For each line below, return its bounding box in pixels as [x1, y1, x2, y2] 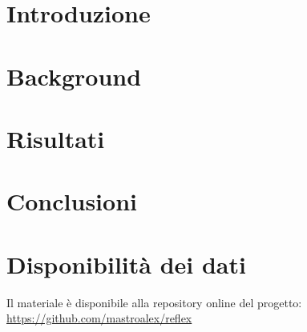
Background [6, 59, 142, 92]
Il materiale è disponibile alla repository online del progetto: [6, 294, 302, 310]
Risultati [6, 122, 105, 154]
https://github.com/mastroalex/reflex [6, 310, 192, 326]
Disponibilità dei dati [6, 247, 246, 280]
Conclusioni [6, 185, 137, 218]
